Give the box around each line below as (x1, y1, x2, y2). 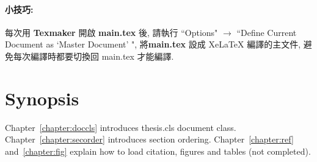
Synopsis (5, 85, 79, 110)
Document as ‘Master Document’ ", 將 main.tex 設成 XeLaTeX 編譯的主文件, (5, 38, 301, 51)
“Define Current (236, 26, 297, 38)
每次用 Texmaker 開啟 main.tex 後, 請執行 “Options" (5, 26, 218, 38)
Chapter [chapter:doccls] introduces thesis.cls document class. (5, 121, 236, 133)
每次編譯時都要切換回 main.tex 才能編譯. (13, 49, 174, 62)
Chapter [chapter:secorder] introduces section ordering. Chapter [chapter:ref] (5, 133, 294, 146)
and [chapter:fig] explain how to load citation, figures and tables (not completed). (5, 144, 311, 157)
